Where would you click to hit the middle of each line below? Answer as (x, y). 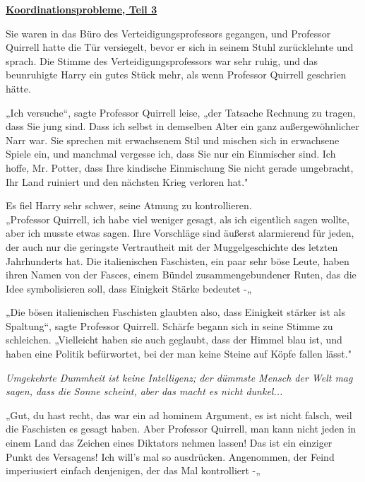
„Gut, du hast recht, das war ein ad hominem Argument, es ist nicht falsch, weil (179, 415)
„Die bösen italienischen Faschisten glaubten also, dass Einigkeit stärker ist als (175, 312)
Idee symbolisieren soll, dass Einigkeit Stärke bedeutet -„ (129, 288)
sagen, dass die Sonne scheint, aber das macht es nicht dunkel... (144, 391)
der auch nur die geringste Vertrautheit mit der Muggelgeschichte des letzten (172, 246)
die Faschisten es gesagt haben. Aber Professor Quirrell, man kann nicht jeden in (181, 429)
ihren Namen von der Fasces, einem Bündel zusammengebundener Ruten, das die (181, 275)
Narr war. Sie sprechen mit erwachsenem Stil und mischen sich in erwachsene (173, 140)
